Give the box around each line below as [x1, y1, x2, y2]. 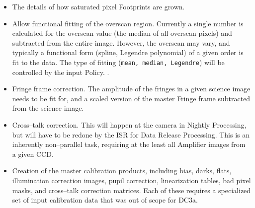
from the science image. [12, 103, 84, 113]
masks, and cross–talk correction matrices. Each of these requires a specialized [12, 185, 251, 195]
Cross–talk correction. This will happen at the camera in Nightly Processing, [12, 120, 247, 130]
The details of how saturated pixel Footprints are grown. [12, 1, 185, 11]
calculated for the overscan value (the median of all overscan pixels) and [12, 28, 232, 38]
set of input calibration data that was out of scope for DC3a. [12, 195, 198, 205]
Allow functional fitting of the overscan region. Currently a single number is [12, 18, 244, 28]
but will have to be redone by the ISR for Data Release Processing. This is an [12, 129, 250, 139]
